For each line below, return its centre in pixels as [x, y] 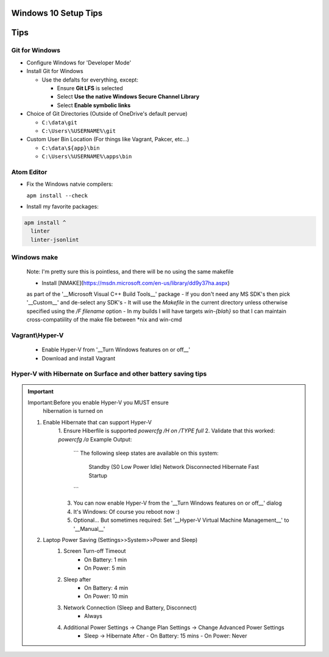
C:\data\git [59, 122]
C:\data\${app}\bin [71, 148]
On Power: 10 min [106, 596]
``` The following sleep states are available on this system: [146, 453]
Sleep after [77, 579]
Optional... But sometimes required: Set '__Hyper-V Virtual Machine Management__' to [181, 520]
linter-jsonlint [55, 240]
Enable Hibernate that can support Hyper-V [97, 422]
